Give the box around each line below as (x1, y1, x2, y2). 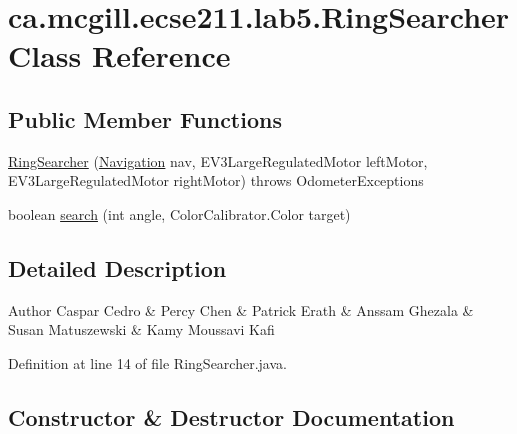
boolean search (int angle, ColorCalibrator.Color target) (8, 203, 351, 224)
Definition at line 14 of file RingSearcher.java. (8, 352, 287, 373)
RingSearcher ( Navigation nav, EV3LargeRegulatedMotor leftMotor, (8, 150, 428, 171)
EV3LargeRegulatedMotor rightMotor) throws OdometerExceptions (8, 170, 424, 191)
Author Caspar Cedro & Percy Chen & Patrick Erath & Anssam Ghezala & (8, 299, 474, 320)
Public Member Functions (8, 103, 282, 134)
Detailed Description (8, 252, 227, 283)
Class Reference (8, 35, 231, 76)
